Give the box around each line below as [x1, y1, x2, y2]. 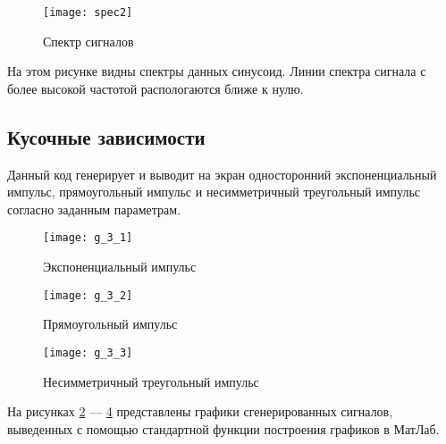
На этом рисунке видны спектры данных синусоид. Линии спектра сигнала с [7, 62, 426, 80]
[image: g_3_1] [43, 231, 133, 245]
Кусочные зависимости [7, 122, 206, 150]
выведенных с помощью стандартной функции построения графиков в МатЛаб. [7, 419, 440, 438]
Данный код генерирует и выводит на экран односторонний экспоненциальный [7, 164, 437, 183]
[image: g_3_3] [43, 346, 133, 359]
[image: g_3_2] [43, 289, 133, 302]
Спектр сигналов [43, 31, 134, 50]
